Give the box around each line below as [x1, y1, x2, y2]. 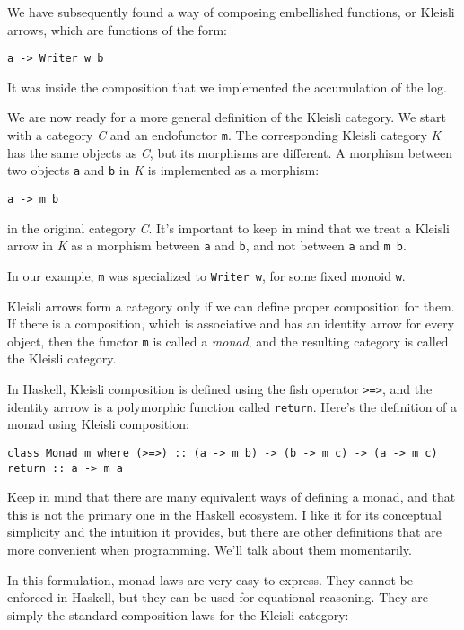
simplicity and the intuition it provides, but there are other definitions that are [7, 522, 442, 541]
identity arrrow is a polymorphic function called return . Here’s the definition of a [7, 397, 458, 416]
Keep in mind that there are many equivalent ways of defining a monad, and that [7, 487, 456, 506]
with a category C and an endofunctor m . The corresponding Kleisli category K [7, 126, 442, 144]
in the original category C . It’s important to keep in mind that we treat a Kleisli [7, 218, 450, 237]
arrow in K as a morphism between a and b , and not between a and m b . [7, 236, 407, 255]
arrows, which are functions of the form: [7, 20, 227, 39]
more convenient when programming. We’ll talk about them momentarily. [7, 539, 412, 558]
